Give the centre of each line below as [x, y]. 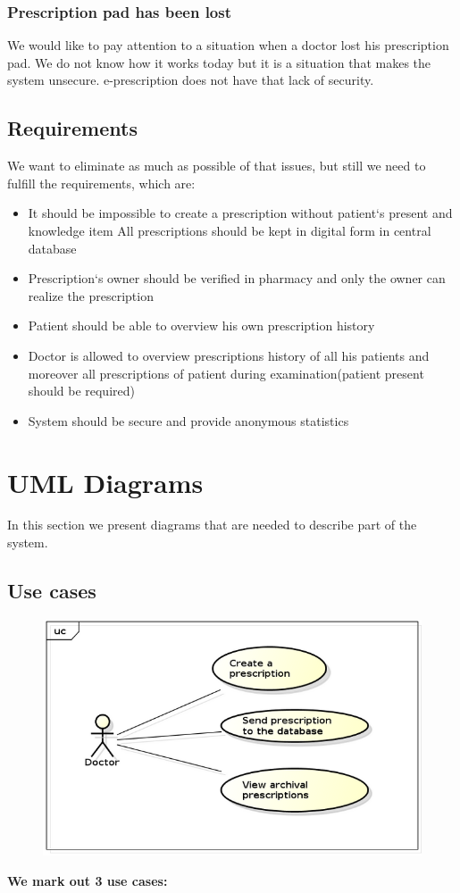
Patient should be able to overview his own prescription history [201, 325]
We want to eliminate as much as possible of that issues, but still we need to [217, 166]
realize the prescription [91, 295]
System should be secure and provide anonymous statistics [188, 420]
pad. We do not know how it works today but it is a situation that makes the [219, 62]
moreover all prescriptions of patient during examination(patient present [226, 373]
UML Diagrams [105, 482]
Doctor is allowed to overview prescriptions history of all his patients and [229, 355]
